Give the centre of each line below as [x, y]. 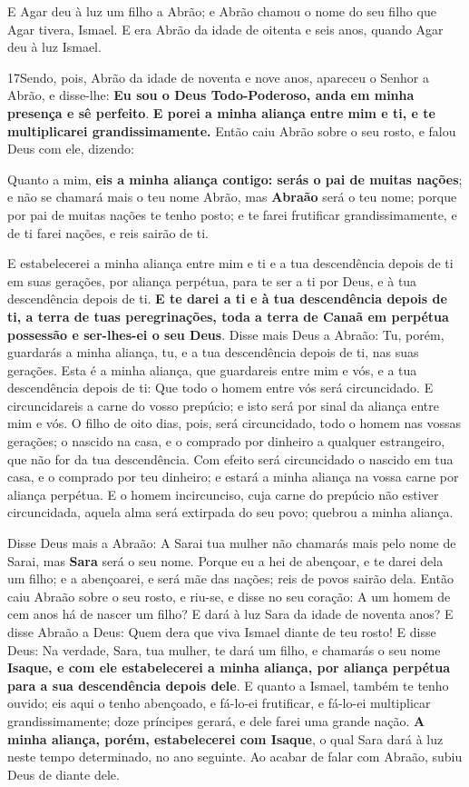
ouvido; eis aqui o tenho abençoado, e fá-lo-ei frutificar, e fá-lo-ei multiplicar [219, 703]
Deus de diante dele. [64, 774]
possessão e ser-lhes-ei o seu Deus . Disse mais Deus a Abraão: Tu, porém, [226, 334]
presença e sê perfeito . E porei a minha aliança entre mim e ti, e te [221, 112]
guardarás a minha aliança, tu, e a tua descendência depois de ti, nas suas [213, 352]
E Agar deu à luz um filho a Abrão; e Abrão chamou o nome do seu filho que [222, 11]
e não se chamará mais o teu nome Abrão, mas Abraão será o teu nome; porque [232, 197]
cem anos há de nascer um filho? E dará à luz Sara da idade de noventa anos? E [230, 614]
